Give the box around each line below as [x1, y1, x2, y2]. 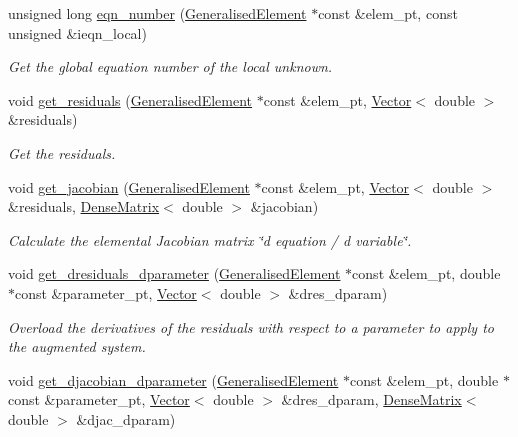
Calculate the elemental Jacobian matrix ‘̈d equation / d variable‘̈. [8, 229, 412, 250]
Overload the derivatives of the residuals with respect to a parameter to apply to [8, 316, 494, 337]
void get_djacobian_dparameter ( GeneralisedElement [8, 369, 339, 390]
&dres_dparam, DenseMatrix [281, 389, 462, 410]
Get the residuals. [8, 142, 116, 163]
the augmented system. [8, 336, 146, 357]
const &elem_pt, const [318, 3, 458, 23]
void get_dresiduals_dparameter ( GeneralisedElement [8, 263, 341, 284]
